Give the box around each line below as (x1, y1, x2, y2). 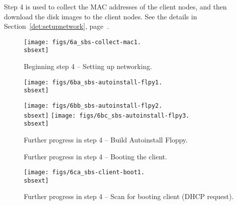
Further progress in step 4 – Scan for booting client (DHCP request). (24, 191, 234, 202)
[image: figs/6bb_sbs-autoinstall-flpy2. (24, 102, 163, 109)
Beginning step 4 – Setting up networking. (24, 61, 152, 71)
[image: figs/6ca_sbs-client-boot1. (24, 169, 145, 176)
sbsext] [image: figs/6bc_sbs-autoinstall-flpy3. (24, 112, 189, 119)
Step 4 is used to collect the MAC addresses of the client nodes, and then (4, 1, 227, 11)
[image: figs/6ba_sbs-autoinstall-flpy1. (24, 78, 163, 86)
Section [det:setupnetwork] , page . (4, 21, 109, 31)
